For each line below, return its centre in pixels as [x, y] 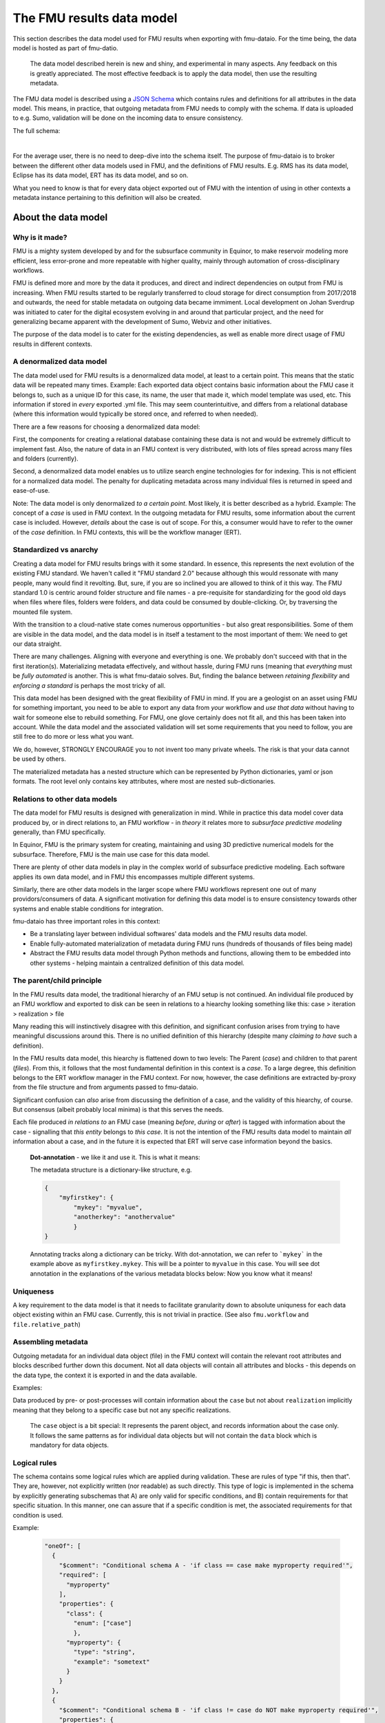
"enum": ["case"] [103, 1623]
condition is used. [38, 1515]
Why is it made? [40, 237]
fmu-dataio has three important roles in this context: [87, 921]
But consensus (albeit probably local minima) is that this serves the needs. [118, 1110]
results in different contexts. [53, 344]
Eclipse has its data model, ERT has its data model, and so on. [101, 175]
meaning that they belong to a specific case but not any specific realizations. [122, 1410]
